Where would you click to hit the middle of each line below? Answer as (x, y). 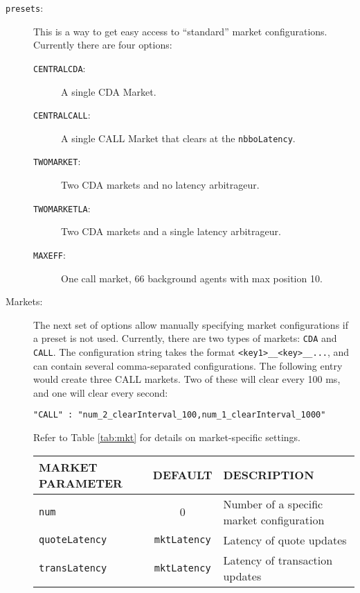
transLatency (73, 568)
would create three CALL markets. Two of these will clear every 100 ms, (187, 379)
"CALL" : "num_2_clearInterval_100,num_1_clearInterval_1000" (180, 415)
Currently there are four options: (103, 45)
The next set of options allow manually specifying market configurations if (191, 324)
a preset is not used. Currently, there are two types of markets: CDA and (185, 338)
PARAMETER (81, 483)
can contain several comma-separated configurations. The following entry (188, 365)
